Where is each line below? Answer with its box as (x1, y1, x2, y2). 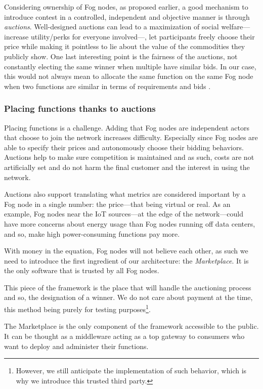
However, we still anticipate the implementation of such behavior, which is (16, 365, 247, 376)
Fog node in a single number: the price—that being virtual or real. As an (4, 198, 231, 209)
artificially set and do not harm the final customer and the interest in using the (4, 161, 250, 172)
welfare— (221, 21, 250, 32)
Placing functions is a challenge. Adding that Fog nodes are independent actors (4, 122, 249, 133)
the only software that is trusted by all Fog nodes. (4, 265, 159, 276)
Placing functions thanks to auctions (4, 102, 156, 115)
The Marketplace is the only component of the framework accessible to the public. (4, 321, 259, 331)
